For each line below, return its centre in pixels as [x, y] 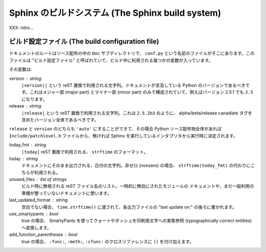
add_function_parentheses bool [43, 235]
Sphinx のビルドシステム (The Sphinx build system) [115, 13]
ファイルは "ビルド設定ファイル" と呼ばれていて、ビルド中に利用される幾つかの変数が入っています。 [111, 60]
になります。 [34, 99]
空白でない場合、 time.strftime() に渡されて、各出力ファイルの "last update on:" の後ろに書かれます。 [129, 207]
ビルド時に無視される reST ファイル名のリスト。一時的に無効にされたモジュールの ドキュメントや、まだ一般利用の [138, 186]
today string [23, 158]
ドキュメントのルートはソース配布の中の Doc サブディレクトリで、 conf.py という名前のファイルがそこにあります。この [132, 53]
